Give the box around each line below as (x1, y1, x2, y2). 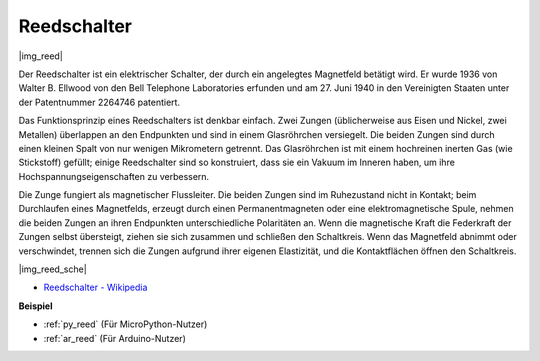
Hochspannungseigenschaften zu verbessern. (18, 170, 210, 182)
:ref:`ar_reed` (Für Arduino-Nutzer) (43, 332, 187, 344)
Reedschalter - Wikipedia (43, 281, 148, 294)
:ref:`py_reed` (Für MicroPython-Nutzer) (43, 318, 208, 330)
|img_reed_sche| (18, 263, 87, 275)
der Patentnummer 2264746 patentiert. (18, 96, 180, 108)
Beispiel (18, 300, 53, 312)
